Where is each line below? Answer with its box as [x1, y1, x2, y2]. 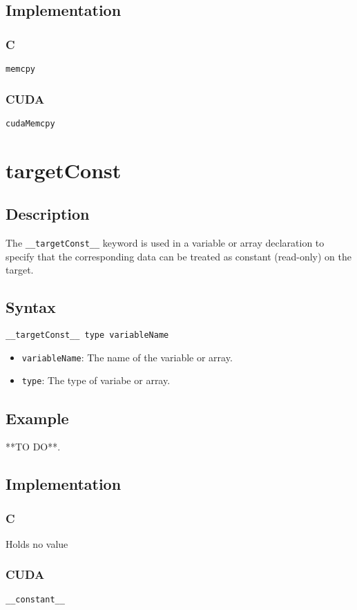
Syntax [6, 296, 56, 318]
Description [6, 203, 90, 225]
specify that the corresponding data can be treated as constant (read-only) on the [6, 249, 351, 263]
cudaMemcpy [6, 118, 55, 128]
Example [6, 407, 69, 428]
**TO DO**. [6, 439, 61, 454]
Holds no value [6, 536, 68, 551]
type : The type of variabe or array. [21, 373, 171, 388]
